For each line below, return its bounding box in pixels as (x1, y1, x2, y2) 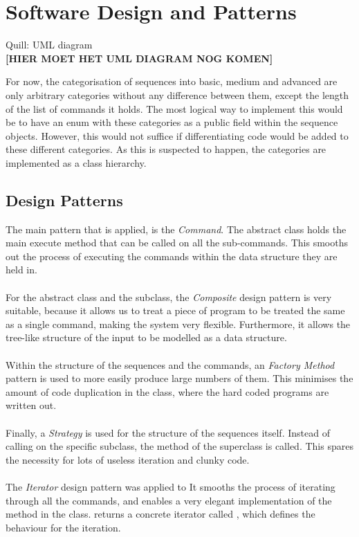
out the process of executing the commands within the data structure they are (6, 248, 338, 263)
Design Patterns (6, 189, 123, 210)
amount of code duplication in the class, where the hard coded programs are (6, 384, 329, 399)
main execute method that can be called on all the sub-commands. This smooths (6, 235, 349, 250)
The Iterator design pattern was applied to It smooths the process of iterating (6, 479, 335, 493)
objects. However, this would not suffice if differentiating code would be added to (6, 128, 349, 143)
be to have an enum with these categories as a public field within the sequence (6, 115, 338, 129)
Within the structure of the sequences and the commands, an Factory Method (6, 357, 335, 372)
